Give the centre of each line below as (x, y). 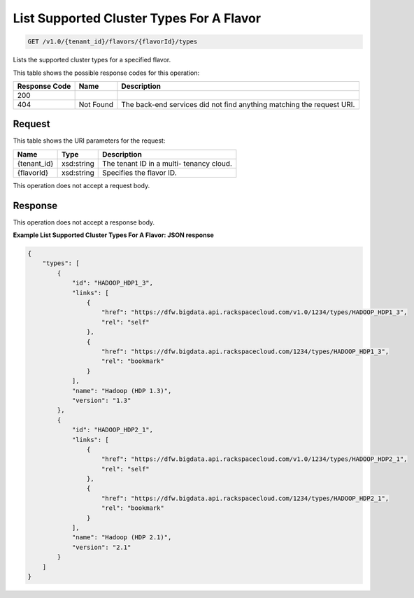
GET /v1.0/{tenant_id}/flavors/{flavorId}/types (113, 42)
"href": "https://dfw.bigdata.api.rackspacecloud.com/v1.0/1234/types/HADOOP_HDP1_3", (255, 312)
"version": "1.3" (101, 400)
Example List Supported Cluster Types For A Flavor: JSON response (114, 235)
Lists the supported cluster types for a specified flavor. (92, 60)
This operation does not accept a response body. (84, 222)
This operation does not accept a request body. (81, 185)
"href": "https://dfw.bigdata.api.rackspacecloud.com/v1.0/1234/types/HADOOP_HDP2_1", (255, 459)
